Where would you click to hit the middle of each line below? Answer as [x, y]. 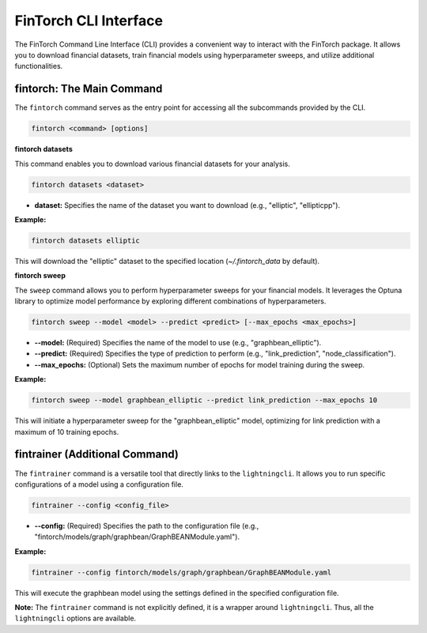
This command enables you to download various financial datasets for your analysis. [152, 164]
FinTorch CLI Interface [89, 21]
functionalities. [39, 66]
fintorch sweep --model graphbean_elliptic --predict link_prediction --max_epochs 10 [204, 400]
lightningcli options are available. [76, 618]
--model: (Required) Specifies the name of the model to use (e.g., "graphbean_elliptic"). [178, 343]
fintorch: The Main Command [89, 89]
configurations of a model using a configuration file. [99, 484]
